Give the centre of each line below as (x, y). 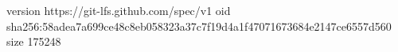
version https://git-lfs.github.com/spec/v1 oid (119, 10)
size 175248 (34, 41)
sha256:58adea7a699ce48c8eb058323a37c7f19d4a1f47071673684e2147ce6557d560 (199, 26)
